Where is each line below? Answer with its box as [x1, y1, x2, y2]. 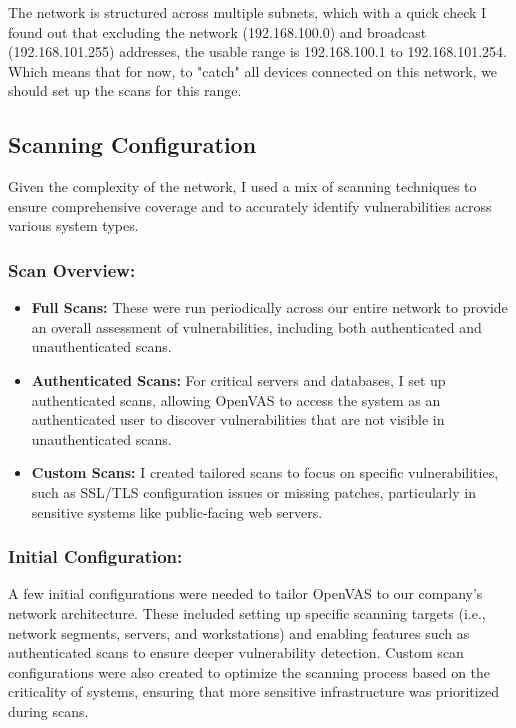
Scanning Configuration [8, 129, 257, 160]
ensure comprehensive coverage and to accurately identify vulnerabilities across [8, 195, 492, 216]
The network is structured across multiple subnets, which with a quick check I [8, 2, 487, 22]
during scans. [8, 700, 89, 721]
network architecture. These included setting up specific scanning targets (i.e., [8, 602, 486, 623]
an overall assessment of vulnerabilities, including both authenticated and [31, 316, 482, 337]
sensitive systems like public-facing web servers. [31, 501, 323, 522]
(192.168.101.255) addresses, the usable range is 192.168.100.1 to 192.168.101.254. [8, 41, 508, 62]
